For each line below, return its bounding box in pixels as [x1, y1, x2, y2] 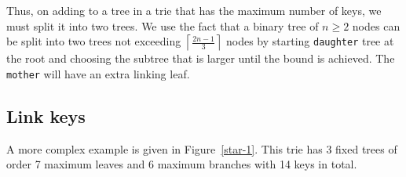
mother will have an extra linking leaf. [6, 65, 190, 81]
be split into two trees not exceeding [6, 33, 181, 49]
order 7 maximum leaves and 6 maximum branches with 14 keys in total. [6, 156, 357, 172]
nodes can [352, 17, 401, 34]
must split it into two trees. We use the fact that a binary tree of [6, 17, 319, 34]
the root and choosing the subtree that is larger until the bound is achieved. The [6, 50, 395, 67]
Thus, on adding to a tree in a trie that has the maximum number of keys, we [6, 2, 382, 18]
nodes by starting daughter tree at [225, 33, 394, 49]
